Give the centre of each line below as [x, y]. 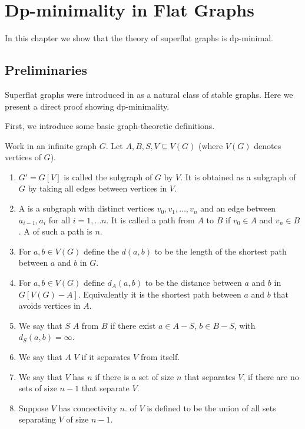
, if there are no [271, 376]
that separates [210, 376]
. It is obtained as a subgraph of [238, 176]
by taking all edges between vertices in [97, 188]
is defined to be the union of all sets [211, 407]
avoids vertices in [49, 306]
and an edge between [238, 208]
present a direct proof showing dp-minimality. [87, 106]
